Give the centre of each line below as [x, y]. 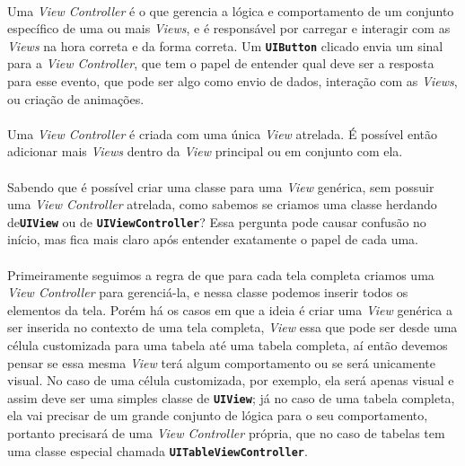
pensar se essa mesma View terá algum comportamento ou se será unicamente [221, 362]
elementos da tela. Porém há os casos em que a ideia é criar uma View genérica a [230, 309]
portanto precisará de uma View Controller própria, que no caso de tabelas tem [226, 433]
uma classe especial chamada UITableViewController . [158, 450]
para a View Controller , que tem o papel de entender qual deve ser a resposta [221, 63]
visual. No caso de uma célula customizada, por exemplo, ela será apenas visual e [231, 380]
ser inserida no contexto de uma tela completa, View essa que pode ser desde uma [232, 327]
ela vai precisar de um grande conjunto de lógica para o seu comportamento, [218, 415]
